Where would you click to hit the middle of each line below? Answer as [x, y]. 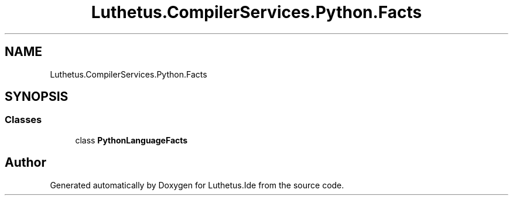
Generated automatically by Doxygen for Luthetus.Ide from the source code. [197, 185]
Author [25, 163]
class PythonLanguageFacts [131, 140]
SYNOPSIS [37, 97]
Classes [23, 120]
